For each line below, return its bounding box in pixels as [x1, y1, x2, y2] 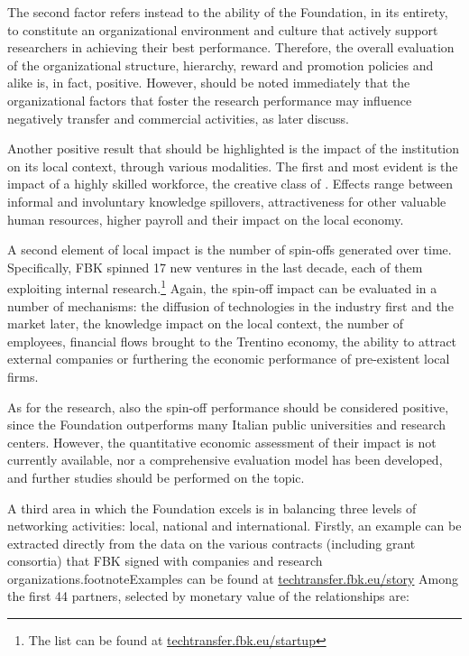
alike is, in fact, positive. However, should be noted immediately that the [7, 73, 410, 92]
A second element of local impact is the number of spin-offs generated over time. [7, 240, 452, 259]
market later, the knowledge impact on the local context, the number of [7, 314, 404, 333]
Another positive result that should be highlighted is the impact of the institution [7, 139, 460, 158]
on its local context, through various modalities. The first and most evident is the [7, 156, 458, 175]
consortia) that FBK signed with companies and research [7, 551, 323, 570]
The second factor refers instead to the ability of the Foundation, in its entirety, [7, 3, 448, 21]
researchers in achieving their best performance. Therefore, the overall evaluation [7, 38, 455, 57]
